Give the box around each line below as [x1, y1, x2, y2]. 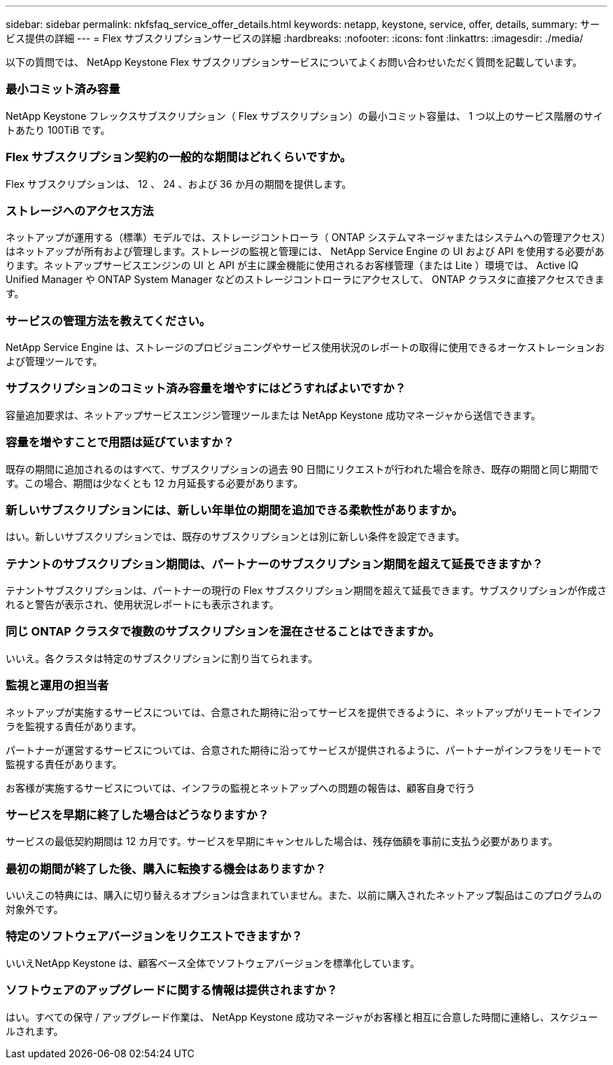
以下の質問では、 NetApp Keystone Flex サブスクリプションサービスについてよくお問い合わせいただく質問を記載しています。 [6, 56, 583, 68]
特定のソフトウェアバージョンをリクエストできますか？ [6, 929, 303, 944]
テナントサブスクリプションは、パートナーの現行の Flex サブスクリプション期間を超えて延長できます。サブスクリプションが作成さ [6, 584, 607, 596]
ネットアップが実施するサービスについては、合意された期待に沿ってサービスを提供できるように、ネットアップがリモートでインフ [6, 706, 602, 718]
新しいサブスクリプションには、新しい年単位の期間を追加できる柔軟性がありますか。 [6, 502, 463, 517]
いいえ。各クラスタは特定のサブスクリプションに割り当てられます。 [6, 652, 318, 664]
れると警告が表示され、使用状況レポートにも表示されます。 [6, 598, 279, 610]
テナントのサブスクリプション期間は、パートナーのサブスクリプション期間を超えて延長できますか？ [6, 556, 544, 571]
